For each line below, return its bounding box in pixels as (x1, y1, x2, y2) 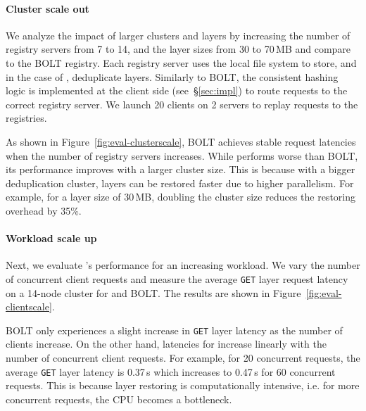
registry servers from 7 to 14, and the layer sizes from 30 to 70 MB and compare (6, 42, 351, 56)
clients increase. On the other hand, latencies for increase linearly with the (6, 336, 327, 351)
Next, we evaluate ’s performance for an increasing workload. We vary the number (6, 258, 360, 272)
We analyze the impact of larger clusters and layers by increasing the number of (6, 27, 351, 42)
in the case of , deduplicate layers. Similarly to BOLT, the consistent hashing (6, 69, 339, 84)
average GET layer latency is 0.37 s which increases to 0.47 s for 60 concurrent (6, 364, 336, 379)
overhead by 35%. (6, 203, 82, 217)
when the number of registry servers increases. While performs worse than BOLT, (6, 148, 358, 163)
